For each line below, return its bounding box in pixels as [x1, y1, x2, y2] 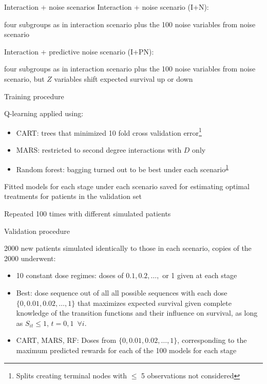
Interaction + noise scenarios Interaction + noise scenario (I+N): [4, 2, 209, 12]
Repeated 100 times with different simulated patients [4, 208, 171, 219]
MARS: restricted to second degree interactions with [16, 144, 182, 155]
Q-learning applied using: [4, 108, 84, 119]
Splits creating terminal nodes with [16, 370, 127, 380]
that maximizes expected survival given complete [77, 297, 232, 308]
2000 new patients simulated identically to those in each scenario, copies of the [4, 243, 252, 253]
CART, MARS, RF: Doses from [16, 335, 117, 345]
